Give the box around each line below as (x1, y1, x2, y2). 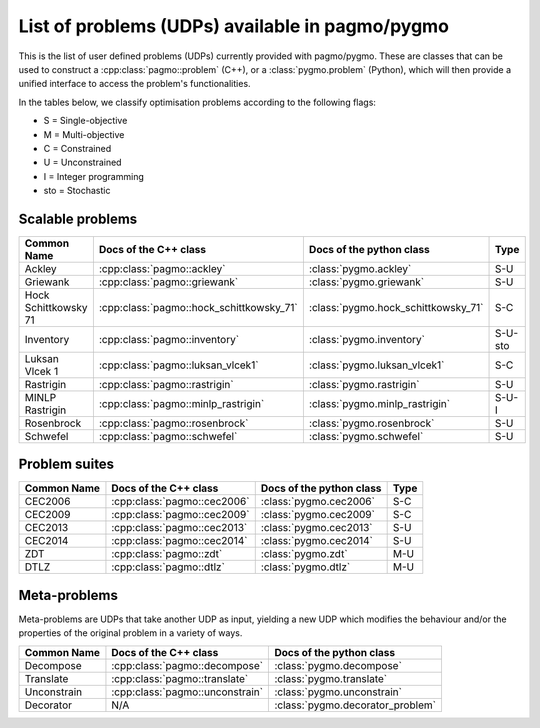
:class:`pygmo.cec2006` (260, 495, 375, 509)
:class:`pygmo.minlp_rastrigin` (308, 396, 450, 410)
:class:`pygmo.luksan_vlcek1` (308, 358, 445, 372)
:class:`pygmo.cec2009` (260, 508, 375, 522)
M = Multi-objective (43, 128, 125, 140)
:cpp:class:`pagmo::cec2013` (111, 521, 248, 535)
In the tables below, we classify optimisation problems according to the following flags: (18, 96, 377, 108)
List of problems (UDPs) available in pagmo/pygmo (18, 15, 450, 37)
